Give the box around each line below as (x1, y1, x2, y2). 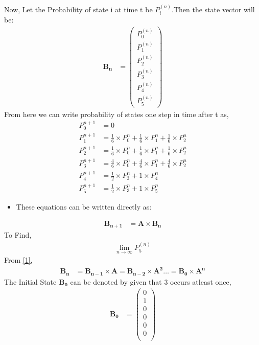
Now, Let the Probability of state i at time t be (4, 4, 153, 14)
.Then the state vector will (172, 4, 255, 14)
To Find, (4, 229, 32, 240)
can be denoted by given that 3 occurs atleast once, (70, 276, 231, 287)
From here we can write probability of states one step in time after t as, (4, 108, 229, 119)
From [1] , (4, 255, 33, 265)
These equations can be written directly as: (16, 201, 152, 212)
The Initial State (4, 276, 57, 287)
